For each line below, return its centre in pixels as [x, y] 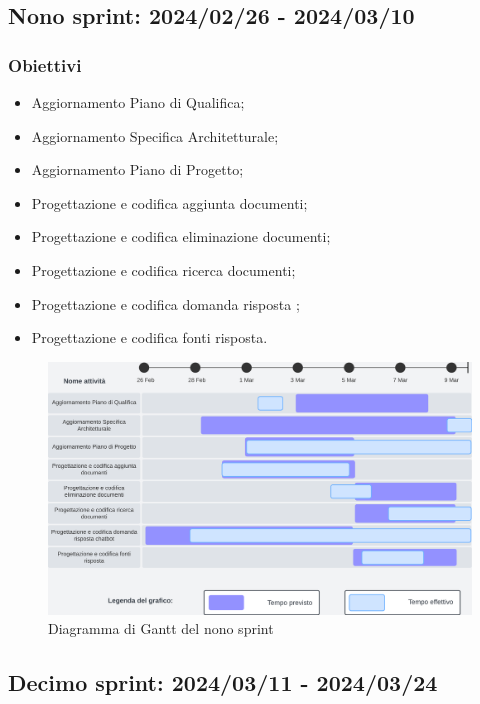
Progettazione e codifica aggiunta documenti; [169, 202]
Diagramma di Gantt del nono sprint [161, 628]
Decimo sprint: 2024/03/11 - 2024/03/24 [223, 682]
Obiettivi [45, 64]
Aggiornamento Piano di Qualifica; [138, 102]
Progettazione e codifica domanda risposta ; [165, 303]
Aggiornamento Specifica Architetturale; [155, 135]
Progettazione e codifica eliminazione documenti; [181, 236]
